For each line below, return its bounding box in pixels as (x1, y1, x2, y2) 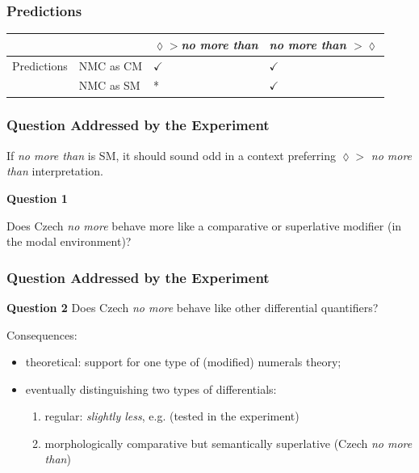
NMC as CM (78, 57, 143, 74)
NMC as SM (78, 77, 140, 94)
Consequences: (6, 326, 78, 343)
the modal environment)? (6, 233, 132, 250)
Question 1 (6, 189, 68, 206)
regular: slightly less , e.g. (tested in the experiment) (44, 408, 300, 424)
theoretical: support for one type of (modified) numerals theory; (25, 353, 341, 370)
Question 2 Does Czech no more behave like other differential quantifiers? (6, 298, 379, 315)
